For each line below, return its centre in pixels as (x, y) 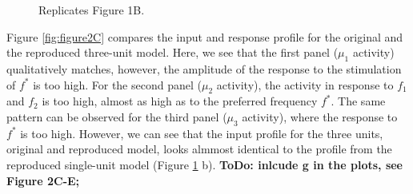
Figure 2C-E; (43, 180)
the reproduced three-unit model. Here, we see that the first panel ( (172, 52)
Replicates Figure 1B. (92, 10)
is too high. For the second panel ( (117, 84)
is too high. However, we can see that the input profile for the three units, (202, 133)
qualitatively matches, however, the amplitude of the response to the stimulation (204, 68)
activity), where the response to (320, 116)
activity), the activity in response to (305, 84)
